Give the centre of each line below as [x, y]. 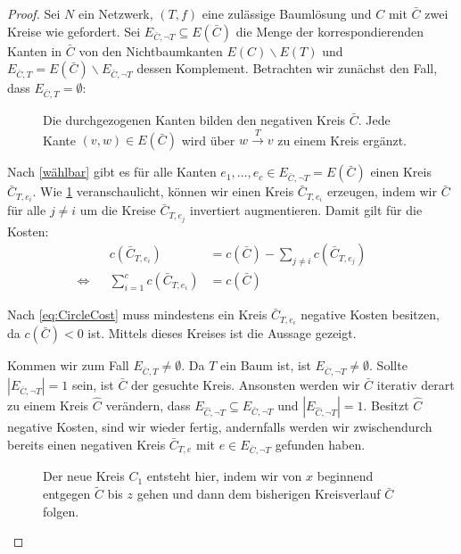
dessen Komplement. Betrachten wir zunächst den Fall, [287, 68]
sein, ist [93, 385]
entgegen [67, 494]
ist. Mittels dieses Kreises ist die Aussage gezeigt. [222, 333]
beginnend [345, 476]
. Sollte [388, 365]
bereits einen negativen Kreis [86, 444]
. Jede [374, 119]
